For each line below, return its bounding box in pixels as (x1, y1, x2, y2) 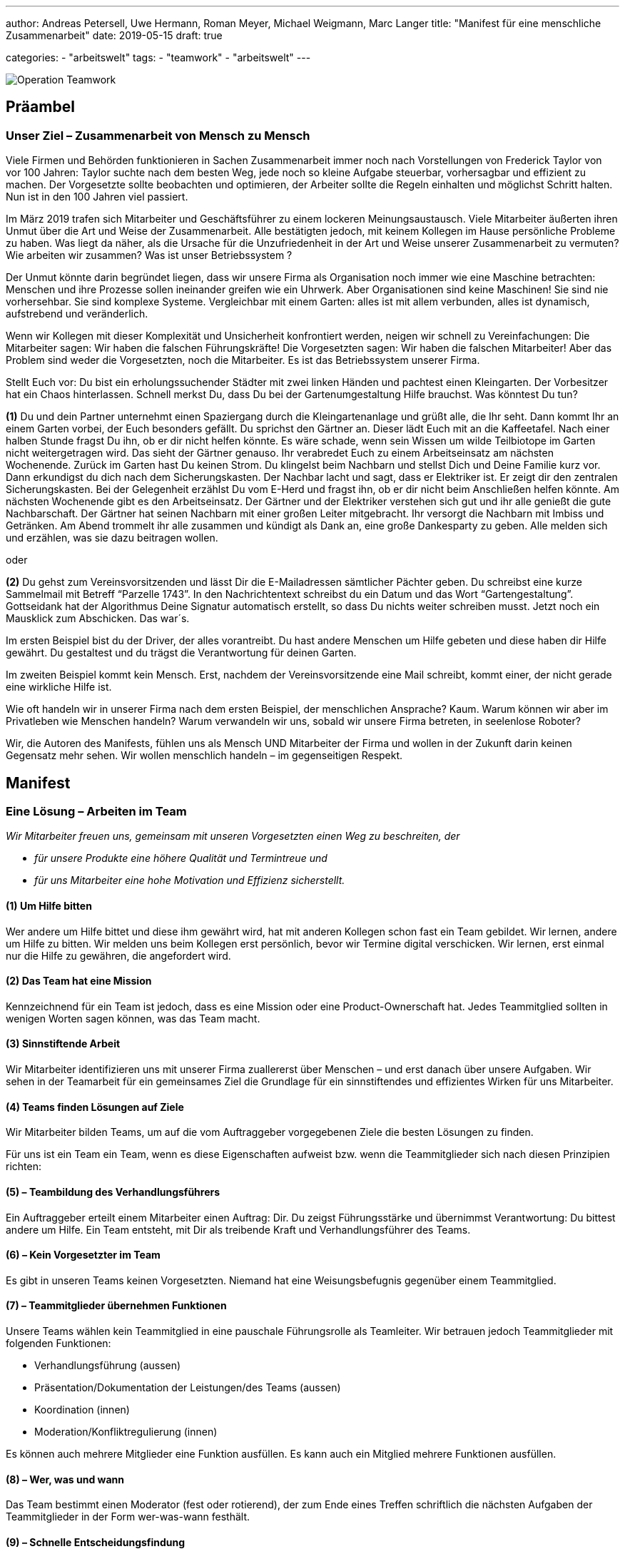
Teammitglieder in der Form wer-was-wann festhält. (6, 1510, 250, 1523)
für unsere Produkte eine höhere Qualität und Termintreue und (34, 852, 327, 865)
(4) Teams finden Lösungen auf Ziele (6, 1100, 184, 1113)
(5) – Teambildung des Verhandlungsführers (6, 1185, 220, 1198)
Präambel (6, 98, 75, 116)
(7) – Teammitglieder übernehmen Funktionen (6, 1299, 227, 1312)
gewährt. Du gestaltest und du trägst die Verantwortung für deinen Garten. (6, 646, 357, 659)
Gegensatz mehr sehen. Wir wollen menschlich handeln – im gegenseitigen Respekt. (6, 749, 403, 762)
